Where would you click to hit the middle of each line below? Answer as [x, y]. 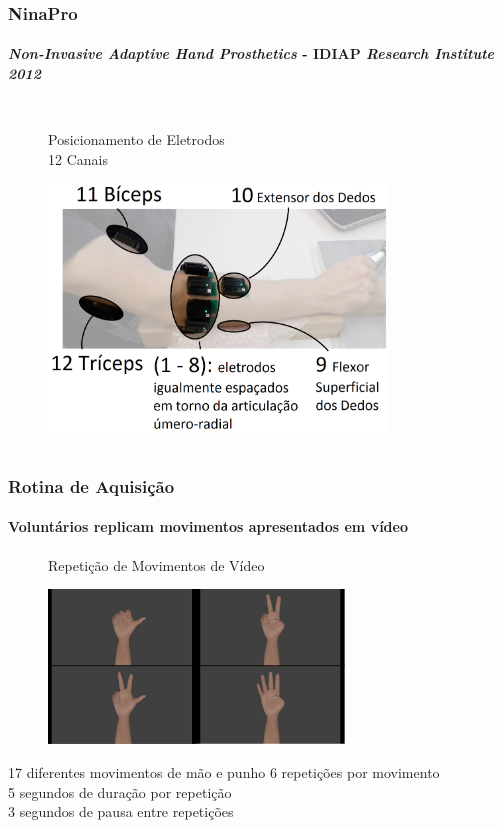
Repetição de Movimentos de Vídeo [156, 564]
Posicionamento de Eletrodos [136, 139]
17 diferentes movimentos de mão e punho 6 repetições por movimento [224, 772]
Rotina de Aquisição [91, 485]
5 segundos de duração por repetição [120, 791]
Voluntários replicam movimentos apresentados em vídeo [208, 526]
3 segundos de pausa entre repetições [121, 811]
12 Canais [78, 158]
